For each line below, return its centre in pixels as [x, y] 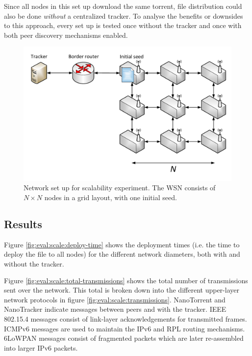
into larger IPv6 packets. [41, 347]
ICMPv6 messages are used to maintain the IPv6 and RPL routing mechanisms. [125, 328]
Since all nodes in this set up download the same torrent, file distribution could [123, 6]
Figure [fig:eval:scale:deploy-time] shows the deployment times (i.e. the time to [122, 244]
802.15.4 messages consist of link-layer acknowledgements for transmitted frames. [126, 318]
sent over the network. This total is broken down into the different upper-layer [122, 290]
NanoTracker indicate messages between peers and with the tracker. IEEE [115, 309]
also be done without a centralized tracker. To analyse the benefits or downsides [124, 15]
